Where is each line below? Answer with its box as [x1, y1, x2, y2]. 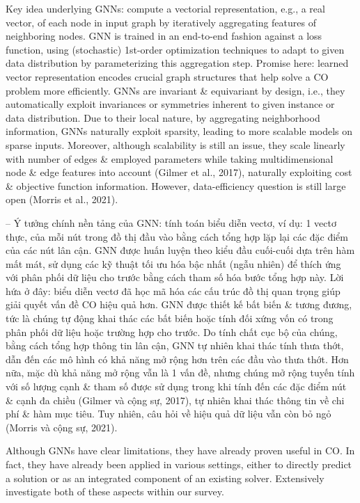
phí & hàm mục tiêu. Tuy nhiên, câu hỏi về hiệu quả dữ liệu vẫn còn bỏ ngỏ [6, 406, 331, 421]
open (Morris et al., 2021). [6, 192, 118, 207]
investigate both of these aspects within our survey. [6, 484, 224, 499]
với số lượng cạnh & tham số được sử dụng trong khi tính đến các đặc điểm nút [6, 379, 347, 394]
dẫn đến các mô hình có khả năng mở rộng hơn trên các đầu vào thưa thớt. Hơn [6, 351, 349, 366]
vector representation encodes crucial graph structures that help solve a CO [6, 69, 329, 83]
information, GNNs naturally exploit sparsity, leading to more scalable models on [6, 124, 353, 138]
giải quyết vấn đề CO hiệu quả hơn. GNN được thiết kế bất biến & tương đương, [6, 297, 352, 312]
